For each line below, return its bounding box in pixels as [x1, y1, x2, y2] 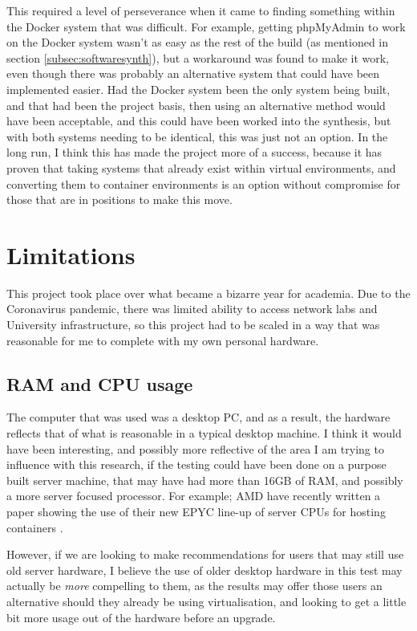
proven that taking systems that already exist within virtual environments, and [6, 159, 396, 176]
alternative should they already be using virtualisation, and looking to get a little [6, 592, 407, 609]
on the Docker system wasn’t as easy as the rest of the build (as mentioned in [6, 34, 389, 51]
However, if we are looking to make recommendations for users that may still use [6, 546, 404, 563]
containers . [6, 519, 63, 535]
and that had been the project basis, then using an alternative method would [6, 96, 386, 113]
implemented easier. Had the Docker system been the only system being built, [6, 80, 391, 97]
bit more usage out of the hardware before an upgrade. [6, 609, 276, 625]
